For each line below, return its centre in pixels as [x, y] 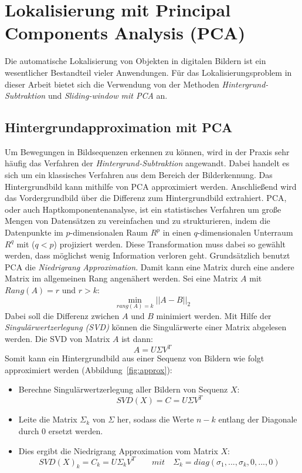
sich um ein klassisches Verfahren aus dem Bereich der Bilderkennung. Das [139, 175]
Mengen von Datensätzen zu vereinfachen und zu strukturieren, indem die [138, 221]
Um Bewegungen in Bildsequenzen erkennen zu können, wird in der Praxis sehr [147, 151]
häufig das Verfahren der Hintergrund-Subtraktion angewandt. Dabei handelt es [147, 163]
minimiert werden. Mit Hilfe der [214, 315]
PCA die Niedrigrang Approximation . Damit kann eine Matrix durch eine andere [150, 266]
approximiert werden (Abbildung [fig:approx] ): [89, 369]
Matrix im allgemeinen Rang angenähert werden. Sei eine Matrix [121, 278]
